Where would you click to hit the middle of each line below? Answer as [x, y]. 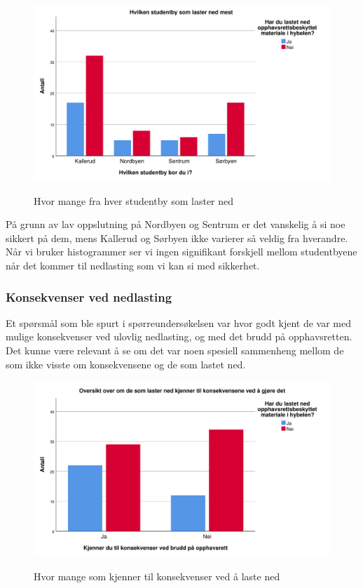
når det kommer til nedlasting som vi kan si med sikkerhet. [133, 266]
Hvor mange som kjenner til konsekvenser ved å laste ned [157, 576]
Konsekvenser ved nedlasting [89, 296]
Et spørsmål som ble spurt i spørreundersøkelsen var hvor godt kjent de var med [178, 322]
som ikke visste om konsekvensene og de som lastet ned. [126, 364]
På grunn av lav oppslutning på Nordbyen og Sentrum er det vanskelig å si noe [176, 224]
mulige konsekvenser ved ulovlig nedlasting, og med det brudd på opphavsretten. [179, 336]
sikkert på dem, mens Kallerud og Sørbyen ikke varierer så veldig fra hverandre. [177, 238]
